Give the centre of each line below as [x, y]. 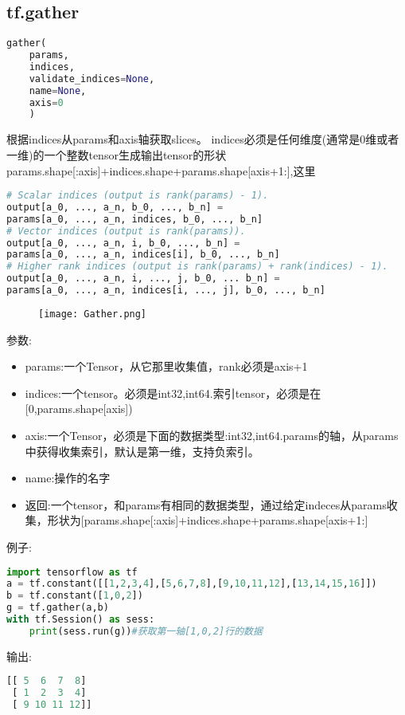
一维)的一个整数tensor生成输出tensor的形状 [117, 154]
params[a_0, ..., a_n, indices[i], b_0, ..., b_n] [143, 255]
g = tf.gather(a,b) [58, 608]
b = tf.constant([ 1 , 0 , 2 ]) [75, 596]
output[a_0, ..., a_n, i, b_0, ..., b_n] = [123, 243]
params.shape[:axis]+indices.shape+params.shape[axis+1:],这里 [161, 170]
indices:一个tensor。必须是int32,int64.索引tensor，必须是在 [173, 393]
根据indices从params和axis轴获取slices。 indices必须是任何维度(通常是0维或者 [203, 139]
